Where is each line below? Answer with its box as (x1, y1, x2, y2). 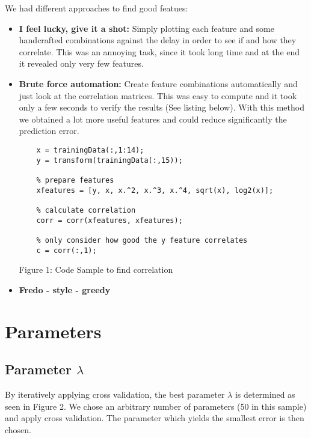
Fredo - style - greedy (19, 283, 111, 296)
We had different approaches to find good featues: (5, 2, 188, 14)
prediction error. (19, 124, 79, 137)
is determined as (235, 388, 295, 400)
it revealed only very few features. (19, 57, 144, 70)
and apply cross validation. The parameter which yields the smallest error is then (5, 412, 304, 424)
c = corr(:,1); (36, 246, 97, 255)
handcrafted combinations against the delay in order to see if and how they (19, 34, 297, 46)
